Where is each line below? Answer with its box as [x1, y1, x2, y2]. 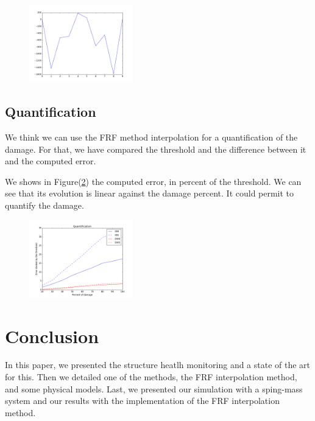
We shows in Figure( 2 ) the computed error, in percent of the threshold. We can [5, 175, 302, 187]
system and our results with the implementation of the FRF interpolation [5, 394, 280, 407]
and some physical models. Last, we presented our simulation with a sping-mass [5, 382, 303, 395]
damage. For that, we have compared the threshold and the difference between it [5, 142, 306, 155]
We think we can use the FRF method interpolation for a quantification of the [5, 130, 298, 143]
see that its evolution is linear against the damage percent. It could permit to [5, 187, 294, 200]
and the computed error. [5, 155, 96, 167]
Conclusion [5, 323, 99, 348]
